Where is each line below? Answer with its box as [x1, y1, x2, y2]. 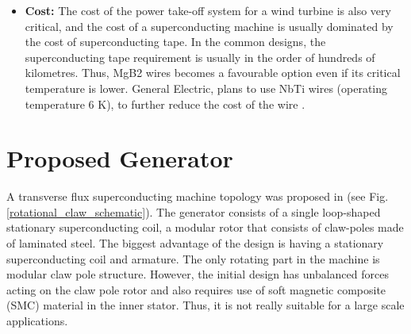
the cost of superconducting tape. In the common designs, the [25, 33, 326, 50]
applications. [6, 313, 68, 329]
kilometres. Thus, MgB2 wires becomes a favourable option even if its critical [25, 64, 401, 81]
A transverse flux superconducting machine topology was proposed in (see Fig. [6, 188, 389, 205]
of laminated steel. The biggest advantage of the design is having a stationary [6, 235, 384, 251]
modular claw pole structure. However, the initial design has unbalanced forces [6, 266, 389, 282]
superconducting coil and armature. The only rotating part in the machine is [6, 250, 380, 267]
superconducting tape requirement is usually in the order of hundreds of [25, 48, 375, 65]
